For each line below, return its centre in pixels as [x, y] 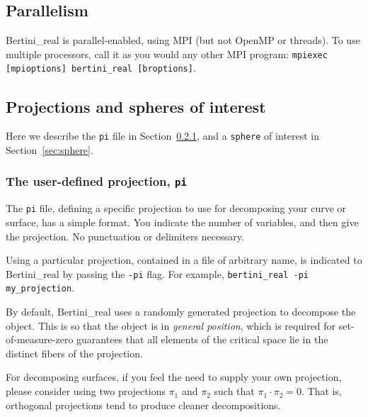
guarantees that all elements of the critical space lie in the [202, 339]
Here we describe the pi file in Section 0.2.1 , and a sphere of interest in [162, 136]
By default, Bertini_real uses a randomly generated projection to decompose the [181, 312]
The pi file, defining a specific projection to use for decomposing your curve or [176, 208]
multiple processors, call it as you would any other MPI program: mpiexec [167, 54]
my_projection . [40, 288]
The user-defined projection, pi [96, 181]
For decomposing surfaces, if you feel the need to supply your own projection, [174, 377]
